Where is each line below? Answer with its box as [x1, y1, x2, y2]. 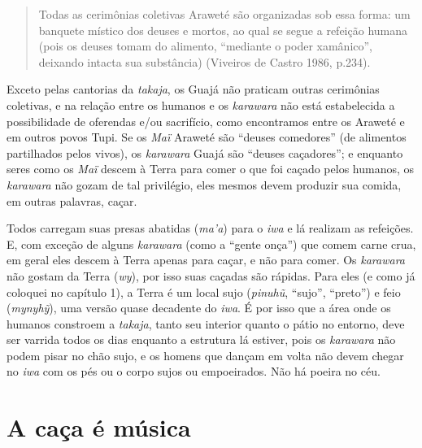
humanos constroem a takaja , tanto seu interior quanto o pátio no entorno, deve [7, 315, 405, 332]
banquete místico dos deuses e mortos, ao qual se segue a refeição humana [38, 21, 408, 38]
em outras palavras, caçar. [7, 192, 137, 209]
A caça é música [7, 411, 191, 444]
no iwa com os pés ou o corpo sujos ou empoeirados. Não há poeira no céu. [7, 363, 381, 380]
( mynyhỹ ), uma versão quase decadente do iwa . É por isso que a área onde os [7, 299, 391, 316]
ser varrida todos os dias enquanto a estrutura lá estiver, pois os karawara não [7, 331, 396, 348]
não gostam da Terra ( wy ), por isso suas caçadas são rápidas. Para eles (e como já [7, 267, 415, 284]
